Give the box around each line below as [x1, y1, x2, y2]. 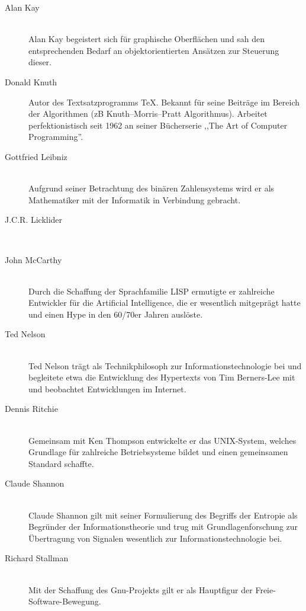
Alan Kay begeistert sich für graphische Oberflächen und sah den [28, 33, 265, 45]
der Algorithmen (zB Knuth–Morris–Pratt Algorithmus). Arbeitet [28, 107, 268, 120]
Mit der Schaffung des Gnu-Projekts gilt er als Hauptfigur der [28, 583, 253, 596]
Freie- [255, 583, 276, 596]
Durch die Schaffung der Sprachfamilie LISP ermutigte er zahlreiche [28, 284, 275, 297]
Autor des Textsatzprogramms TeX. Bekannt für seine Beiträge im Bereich [28, 95, 300, 108]
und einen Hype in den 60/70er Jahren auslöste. [28, 308, 203, 320]
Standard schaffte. [28, 457, 94, 469]
